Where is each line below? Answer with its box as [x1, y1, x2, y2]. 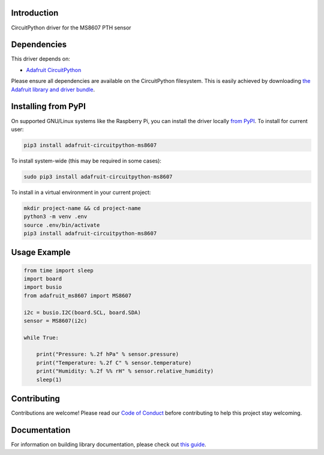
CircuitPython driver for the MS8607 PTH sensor [11, 24, 131, 31]
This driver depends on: [11, 55, 70, 62]
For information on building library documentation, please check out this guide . [11, 441, 206, 448]
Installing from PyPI [11, 101, 86, 112]
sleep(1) [36, 376, 62, 383]
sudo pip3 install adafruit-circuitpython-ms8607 [23, 173, 173, 180]
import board [23, 275, 62, 282]
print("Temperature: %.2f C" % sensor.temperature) [36, 359, 192, 366]
